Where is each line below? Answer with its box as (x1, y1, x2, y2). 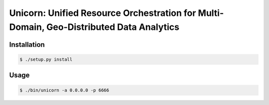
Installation (9, 40, 45, 49)
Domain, (9, 21, 45, 32)
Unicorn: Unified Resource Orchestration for (9, 7, 196, 18)
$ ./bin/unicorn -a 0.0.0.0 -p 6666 (19, 87, 110, 93)
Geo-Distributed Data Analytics (46, 21, 179, 32)
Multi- (198, 7, 224, 18)
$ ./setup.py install (19, 56, 73, 62)
